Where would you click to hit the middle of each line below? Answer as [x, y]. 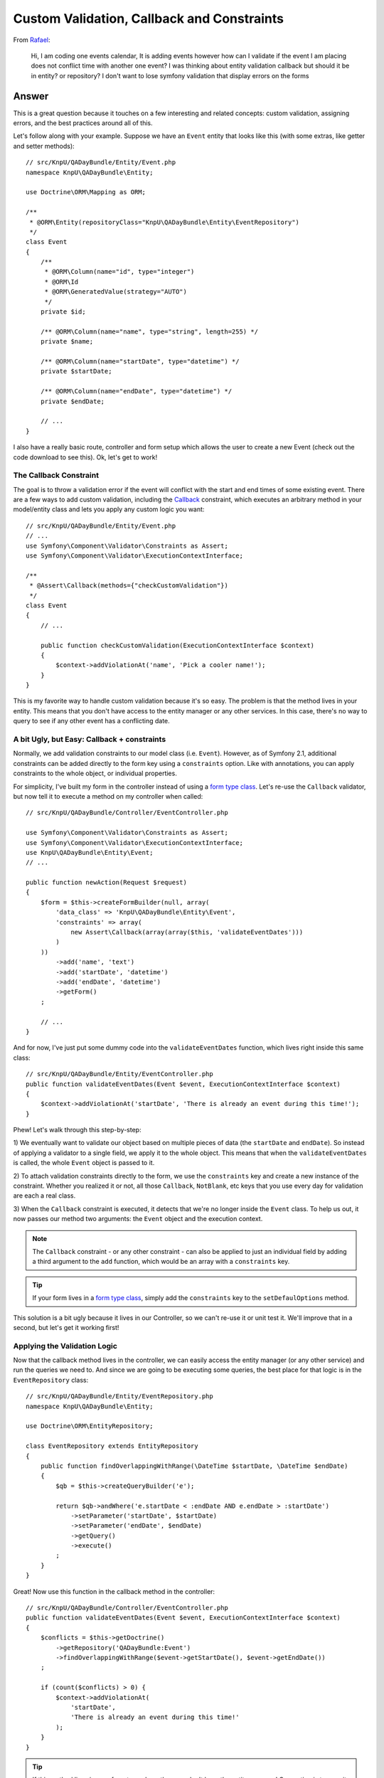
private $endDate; [73, 401]
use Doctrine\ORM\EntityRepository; [90, 1426]
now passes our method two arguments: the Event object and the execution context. [138, 1219]
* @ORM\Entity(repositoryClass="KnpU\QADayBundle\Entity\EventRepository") [165, 222]
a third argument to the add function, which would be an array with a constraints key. [161, 1262]
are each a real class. [44, 1196]
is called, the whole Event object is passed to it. [84, 1163]
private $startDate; [76, 371]
